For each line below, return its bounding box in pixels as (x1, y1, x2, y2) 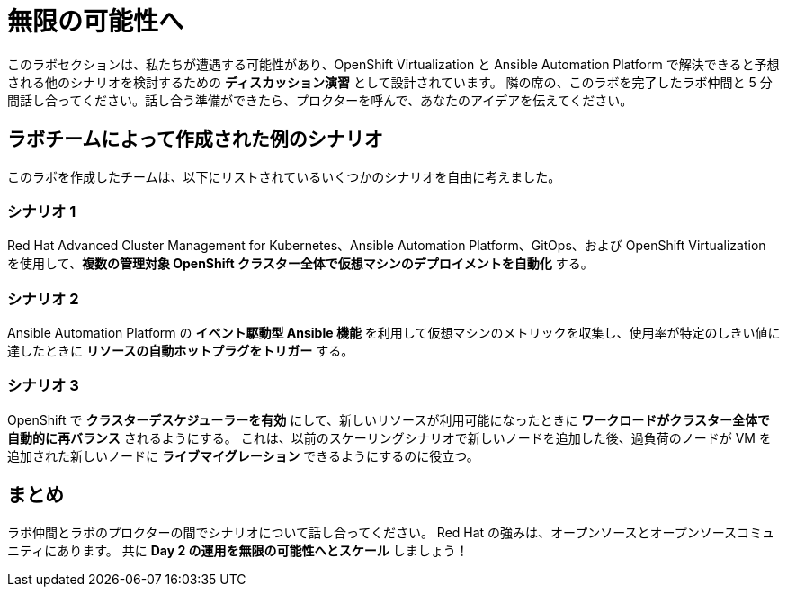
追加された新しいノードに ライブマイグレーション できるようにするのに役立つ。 (7, 447, 479, 463)
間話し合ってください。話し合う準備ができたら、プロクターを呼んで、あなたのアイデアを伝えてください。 (7, 92, 633, 108)
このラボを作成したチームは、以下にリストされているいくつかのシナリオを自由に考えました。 (7, 168, 561, 184)
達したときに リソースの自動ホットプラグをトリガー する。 (7, 343, 354, 359)
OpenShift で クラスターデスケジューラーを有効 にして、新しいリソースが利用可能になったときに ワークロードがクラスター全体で (7, 411, 771, 427)
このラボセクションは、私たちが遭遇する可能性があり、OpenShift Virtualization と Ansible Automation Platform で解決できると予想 (7, 56, 780, 72)
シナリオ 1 (7, 202, 76, 220)
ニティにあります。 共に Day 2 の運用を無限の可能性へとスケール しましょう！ (7, 542, 469, 558)
